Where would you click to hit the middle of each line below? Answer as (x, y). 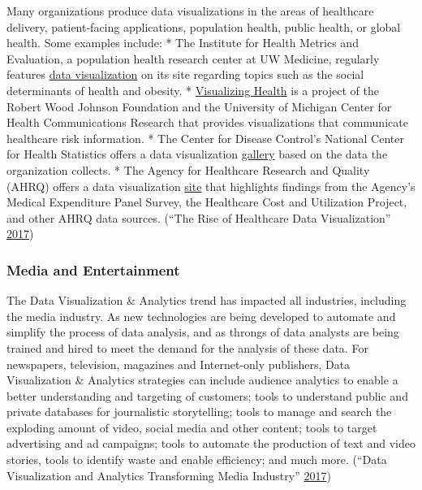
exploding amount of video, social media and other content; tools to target (192, 427)
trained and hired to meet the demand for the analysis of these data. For (187, 347)
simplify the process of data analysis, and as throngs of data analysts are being (203, 332)
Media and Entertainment (93, 269)
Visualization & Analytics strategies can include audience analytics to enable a (202, 380)
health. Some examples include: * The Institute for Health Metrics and (183, 43)
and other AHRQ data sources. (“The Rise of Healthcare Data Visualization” (199, 217)
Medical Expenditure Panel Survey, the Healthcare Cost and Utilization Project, (207, 202)
